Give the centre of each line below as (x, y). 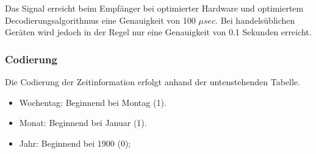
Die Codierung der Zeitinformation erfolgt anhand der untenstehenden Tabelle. (153, 82)
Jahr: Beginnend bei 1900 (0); (75, 143)
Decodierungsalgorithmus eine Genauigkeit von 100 (100, 20)
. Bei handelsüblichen (255, 20)
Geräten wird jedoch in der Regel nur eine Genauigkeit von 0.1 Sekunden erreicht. (158, 32)
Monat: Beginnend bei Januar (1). (83, 123)
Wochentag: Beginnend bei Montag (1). (93, 102)
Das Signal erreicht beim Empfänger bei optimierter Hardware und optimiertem (154, 8)
